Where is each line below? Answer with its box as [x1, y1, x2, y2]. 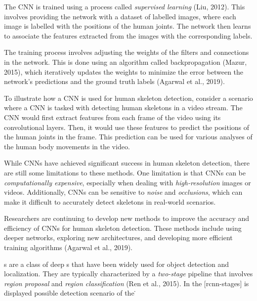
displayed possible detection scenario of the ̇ [4, 288, 137, 298]
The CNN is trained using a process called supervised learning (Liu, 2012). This [4, 1, 245, 11]
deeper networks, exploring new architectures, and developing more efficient [4, 232, 233, 243]
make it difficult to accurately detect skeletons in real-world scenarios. [4, 196, 216, 207]
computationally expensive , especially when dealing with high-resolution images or [4, 177, 251, 187]
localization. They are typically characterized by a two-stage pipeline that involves [4, 268, 253, 279]
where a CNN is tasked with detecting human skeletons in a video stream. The [4, 102, 243, 113]
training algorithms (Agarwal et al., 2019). [4, 242, 132, 253]
